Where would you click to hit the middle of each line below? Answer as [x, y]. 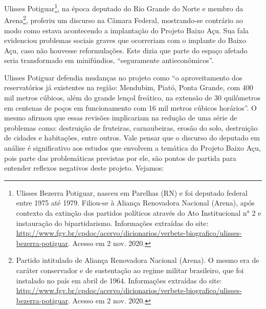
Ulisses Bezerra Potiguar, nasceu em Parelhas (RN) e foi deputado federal [132, 192]
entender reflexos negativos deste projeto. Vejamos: [84, 168]
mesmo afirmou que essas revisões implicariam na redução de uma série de [121, 118]
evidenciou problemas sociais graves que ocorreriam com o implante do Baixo [125, 40]
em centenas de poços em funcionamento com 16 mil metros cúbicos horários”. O [130, 107]
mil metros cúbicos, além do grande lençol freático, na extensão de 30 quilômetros [132, 98]
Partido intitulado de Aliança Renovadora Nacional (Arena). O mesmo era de [138, 260]
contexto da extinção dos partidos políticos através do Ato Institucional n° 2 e [139, 213]
